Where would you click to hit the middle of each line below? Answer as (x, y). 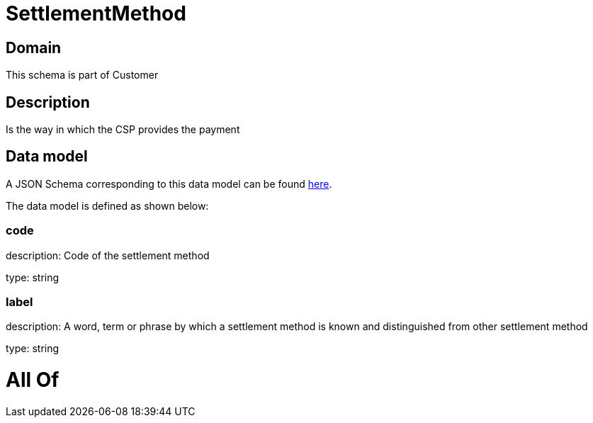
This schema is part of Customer (82, 75)
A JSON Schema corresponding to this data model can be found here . (169, 184)
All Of (33, 380)
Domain (34, 47)
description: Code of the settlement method (108, 255)
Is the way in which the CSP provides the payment (123, 130)
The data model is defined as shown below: (107, 205)
